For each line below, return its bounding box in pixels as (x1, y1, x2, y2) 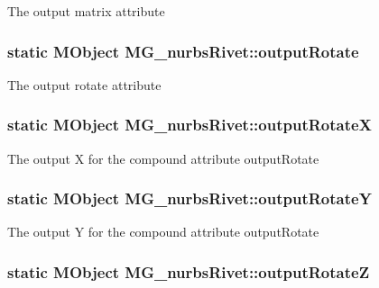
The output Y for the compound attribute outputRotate (7, 222, 319, 241)
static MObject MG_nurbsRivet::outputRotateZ (7, 260, 370, 283)
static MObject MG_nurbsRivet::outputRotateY (7, 187, 372, 210)
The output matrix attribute (7, 2, 165, 20)
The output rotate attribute (7, 75, 162, 94)
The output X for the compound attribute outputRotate (7, 148, 319, 167)
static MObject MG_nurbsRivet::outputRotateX (7, 113, 372, 136)
